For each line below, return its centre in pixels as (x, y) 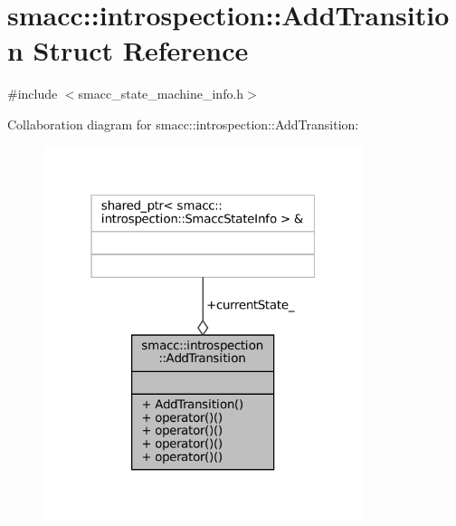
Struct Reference (141, 50)
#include (33, 94)
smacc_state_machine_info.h (161, 94)
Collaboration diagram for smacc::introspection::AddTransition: (183, 124)
